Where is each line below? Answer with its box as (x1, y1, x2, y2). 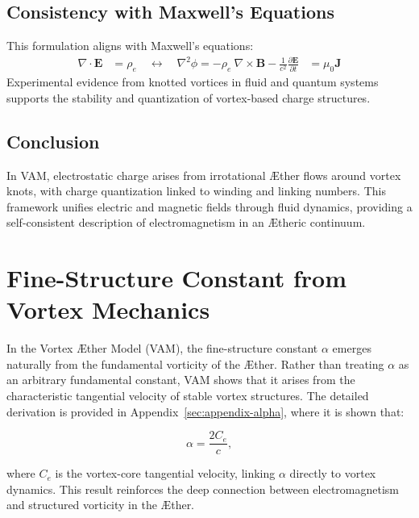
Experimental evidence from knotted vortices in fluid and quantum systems (6, 73, 379, 90)
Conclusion (6, 128, 100, 153)
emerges (332, 340, 371, 357)
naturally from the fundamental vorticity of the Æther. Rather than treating (6, 355, 384, 372)
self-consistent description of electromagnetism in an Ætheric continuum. (6, 214, 366, 231)
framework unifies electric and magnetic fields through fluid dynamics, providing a (6, 198, 413, 215)
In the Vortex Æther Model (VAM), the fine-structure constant (6, 340, 318, 357)
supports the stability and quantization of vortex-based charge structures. (6, 89, 371, 106)
